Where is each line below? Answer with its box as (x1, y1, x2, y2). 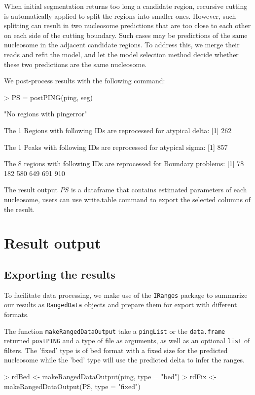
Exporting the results (4, 266, 115, 282)
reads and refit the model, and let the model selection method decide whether (4, 49, 239, 59)
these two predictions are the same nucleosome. (4, 59, 147, 69)
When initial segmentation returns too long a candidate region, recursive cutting (4, 1, 248, 11)
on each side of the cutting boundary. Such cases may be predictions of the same (4, 30, 248, 40)
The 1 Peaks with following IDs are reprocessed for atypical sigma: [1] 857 (4, 142, 228, 152)
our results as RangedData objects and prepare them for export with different (4, 299, 237, 310)
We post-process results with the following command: (4, 75, 165, 86)
